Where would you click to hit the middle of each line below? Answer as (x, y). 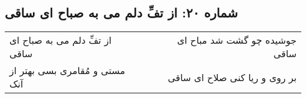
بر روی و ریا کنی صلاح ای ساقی (232, 77)
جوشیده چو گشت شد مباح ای (237, 40)
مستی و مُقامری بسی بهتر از (67, 71)
